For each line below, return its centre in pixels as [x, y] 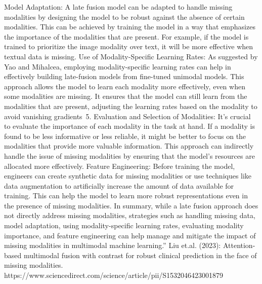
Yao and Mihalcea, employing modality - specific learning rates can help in [118, 66]
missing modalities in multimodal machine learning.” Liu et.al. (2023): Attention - [130, 245]
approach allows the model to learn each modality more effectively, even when [125, 86]
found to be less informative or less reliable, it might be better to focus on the [125, 136]
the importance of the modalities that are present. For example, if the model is [126, 36]
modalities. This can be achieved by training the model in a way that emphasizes [130, 27]
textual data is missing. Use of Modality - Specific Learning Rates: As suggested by [131, 56]
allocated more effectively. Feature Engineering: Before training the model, [120, 166]
